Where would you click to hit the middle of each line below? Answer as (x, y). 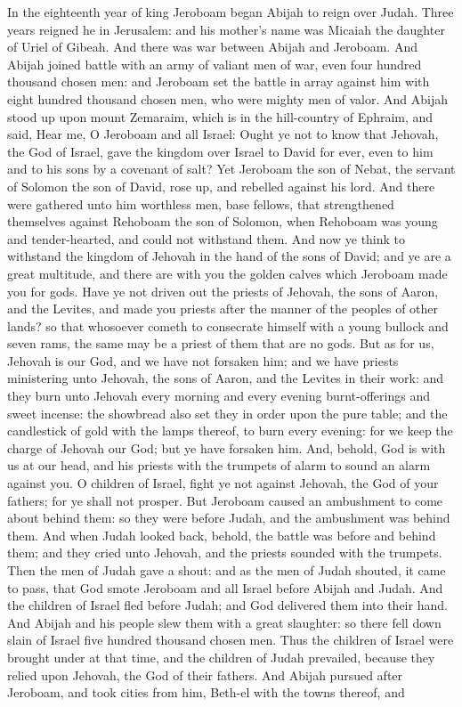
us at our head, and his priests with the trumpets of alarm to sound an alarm (219, 465)
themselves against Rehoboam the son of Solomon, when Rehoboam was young (223, 221)
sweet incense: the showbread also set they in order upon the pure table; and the (227, 413)
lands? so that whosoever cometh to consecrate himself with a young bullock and (228, 325)
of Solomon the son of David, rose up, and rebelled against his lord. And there (221, 186)
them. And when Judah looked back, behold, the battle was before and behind (222, 535)
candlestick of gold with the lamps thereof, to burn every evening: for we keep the (230, 431)
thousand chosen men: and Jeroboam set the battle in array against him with (219, 81)
